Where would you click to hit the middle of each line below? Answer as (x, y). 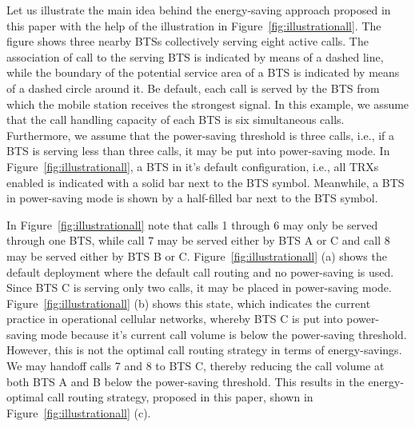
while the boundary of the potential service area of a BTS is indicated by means (203, 72)
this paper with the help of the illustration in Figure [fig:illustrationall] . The (194, 25)
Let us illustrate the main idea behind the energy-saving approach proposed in (199, 10)
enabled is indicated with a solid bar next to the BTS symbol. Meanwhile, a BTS (206, 182)
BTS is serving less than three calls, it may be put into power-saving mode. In (198, 151)
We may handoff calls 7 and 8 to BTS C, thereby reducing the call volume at (196, 366)
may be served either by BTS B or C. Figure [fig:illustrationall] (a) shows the (197, 255)
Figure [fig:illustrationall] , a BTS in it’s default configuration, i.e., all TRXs (193, 166)
